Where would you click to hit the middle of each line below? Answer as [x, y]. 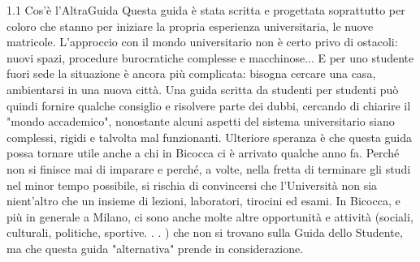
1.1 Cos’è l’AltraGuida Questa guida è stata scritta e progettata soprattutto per [206, 10]
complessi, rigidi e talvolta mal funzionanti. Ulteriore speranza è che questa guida [210, 137]
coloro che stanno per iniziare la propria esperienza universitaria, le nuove [190, 26]
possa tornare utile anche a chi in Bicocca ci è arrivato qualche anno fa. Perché [203, 153]
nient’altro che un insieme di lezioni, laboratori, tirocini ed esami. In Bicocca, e [204, 201]
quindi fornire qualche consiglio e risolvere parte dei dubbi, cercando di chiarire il [209, 105]
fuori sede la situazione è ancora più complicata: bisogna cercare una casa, [191, 73]
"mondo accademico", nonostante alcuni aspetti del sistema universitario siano [201, 121]
